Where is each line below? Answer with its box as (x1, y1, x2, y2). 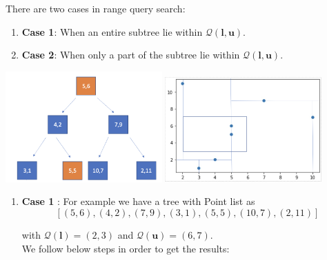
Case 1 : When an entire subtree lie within (21, 24, 203, 39)
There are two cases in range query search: (6, 1, 186, 15)
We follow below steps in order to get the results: (21, 241, 230, 255)
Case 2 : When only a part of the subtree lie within (21, 47, 240, 62)
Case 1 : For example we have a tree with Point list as (21, 194, 255, 208)
